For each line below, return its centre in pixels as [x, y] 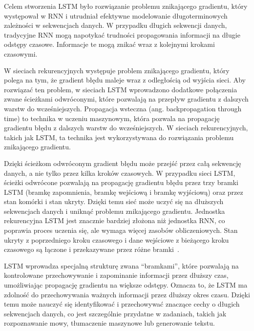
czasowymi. [21, 53]
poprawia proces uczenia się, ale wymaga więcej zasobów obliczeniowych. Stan [121, 230]
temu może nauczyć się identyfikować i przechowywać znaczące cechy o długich [122, 304]
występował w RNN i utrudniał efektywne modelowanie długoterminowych [116, 15]
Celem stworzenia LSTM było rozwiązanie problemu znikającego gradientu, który [126, 6]
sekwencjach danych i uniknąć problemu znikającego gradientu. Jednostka [115, 211]
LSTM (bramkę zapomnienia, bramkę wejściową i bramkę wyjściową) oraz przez [124, 192]
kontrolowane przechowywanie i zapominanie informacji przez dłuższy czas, [116, 275]
